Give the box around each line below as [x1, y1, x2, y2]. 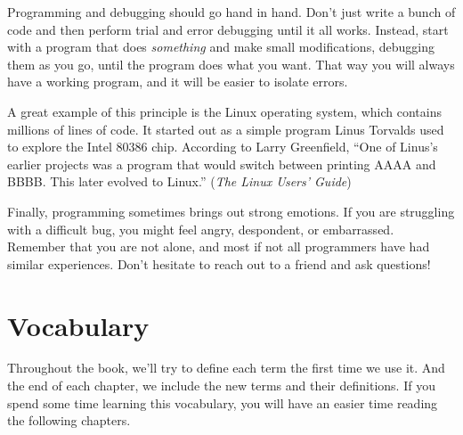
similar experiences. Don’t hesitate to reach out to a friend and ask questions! [7, 254, 431, 273]
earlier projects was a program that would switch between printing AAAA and [7, 154, 436, 173]
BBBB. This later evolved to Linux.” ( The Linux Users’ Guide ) [7, 172, 352, 191]
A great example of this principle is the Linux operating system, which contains [7, 102, 442, 120]
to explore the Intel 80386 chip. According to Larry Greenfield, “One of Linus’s [7, 137, 438, 156]
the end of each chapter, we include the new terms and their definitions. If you [7, 376, 435, 395]
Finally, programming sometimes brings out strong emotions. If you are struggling [7, 201, 455, 220]
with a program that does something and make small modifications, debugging [7, 37, 435, 56]
